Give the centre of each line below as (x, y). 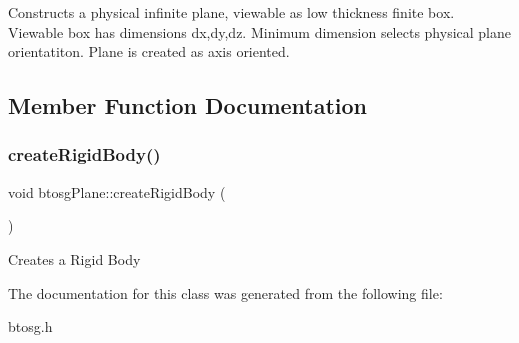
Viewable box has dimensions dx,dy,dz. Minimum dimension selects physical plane (259, 31)
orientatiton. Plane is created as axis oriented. (149, 51)
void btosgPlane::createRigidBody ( (117, 191)
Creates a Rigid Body (74, 258)
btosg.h (30, 326)
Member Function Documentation (188, 105)
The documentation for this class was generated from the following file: (225, 292)
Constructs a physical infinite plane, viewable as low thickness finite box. (231, 12)
